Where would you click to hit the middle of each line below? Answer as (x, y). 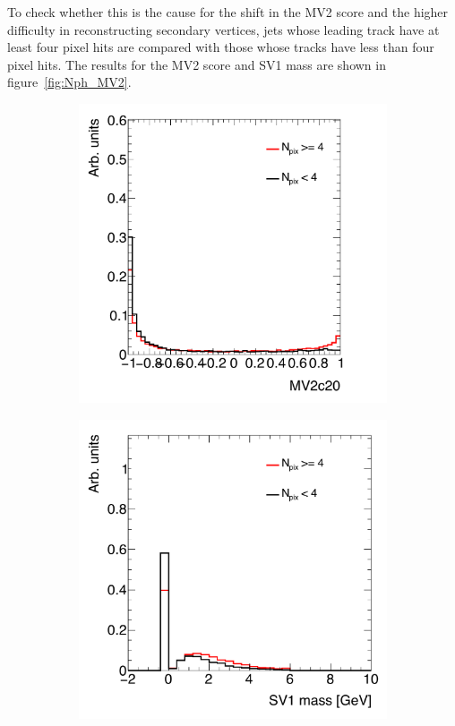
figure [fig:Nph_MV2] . (69, 82)
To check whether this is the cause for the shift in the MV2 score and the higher (228, 12)
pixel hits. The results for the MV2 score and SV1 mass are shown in (197, 64)
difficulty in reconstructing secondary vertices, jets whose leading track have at (223, 29)
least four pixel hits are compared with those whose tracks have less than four (221, 47)
